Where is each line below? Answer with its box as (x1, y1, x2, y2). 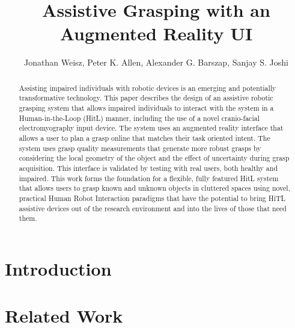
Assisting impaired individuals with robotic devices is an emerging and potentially (19, 82, 276, 93)
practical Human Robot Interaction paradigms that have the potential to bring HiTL (19, 193, 285, 203)
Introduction (5, 256, 112, 280)
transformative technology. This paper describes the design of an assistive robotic (19, 93, 273, 103)
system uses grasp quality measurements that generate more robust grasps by (19, 143, 261, 153)
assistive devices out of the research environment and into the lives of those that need (19, 203, 287, 213)
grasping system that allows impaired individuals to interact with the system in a (19, 103, 274, 113)
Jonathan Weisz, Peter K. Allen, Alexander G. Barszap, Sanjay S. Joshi (24, 56, 288, 69)
